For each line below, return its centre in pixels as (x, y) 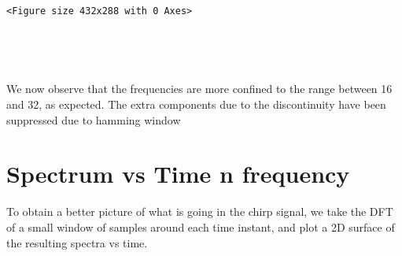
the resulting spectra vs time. (77, 242)
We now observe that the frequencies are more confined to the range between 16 (199, 89)
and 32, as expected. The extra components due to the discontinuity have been (196, 104)
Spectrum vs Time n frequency (178, 174)
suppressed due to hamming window (94, 119)
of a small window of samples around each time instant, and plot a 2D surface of (201, 226)
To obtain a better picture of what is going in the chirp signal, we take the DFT (200, 211)
